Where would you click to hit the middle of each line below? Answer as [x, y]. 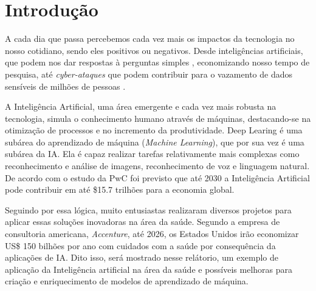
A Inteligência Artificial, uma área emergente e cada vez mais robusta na [141, 106]
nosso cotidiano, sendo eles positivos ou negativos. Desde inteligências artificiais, [154, 50]
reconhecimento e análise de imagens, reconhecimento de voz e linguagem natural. [157, 166]
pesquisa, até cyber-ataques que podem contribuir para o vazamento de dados [149, 74]
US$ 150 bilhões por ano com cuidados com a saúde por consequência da [140, 245]
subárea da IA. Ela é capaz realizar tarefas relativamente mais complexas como [152, 154]
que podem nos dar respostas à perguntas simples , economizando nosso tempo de [157, 62]
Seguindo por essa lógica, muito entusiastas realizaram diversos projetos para [148, 209]
